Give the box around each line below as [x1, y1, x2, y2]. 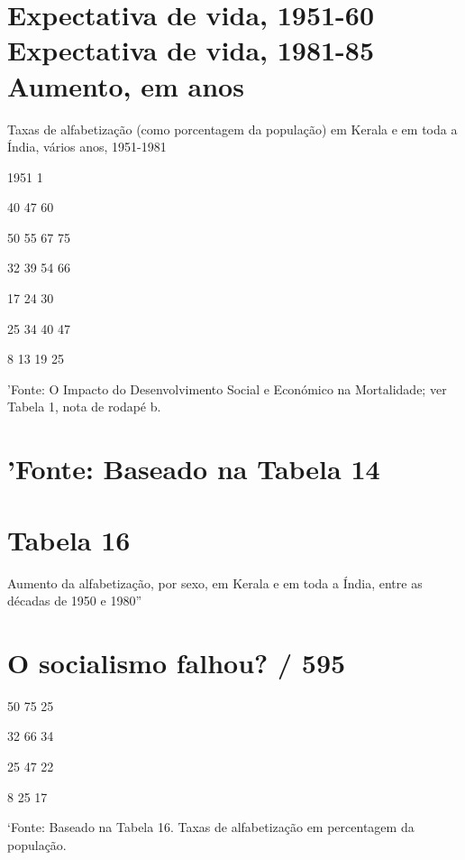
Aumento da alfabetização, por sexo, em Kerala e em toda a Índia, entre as [7, 573, 423, 592]
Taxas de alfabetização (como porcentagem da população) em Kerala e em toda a [7, 119, 458, 138]
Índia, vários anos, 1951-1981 [7, 137, 167, 156]
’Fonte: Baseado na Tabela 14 [7, 450, 380, 487]
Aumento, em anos [7, 67, 244, 104]
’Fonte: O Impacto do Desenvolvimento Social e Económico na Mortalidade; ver [7, 379, 447, 398]
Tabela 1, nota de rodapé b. [7, 397, 161, 416]
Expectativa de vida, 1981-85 [7, 32, 375, 69]
